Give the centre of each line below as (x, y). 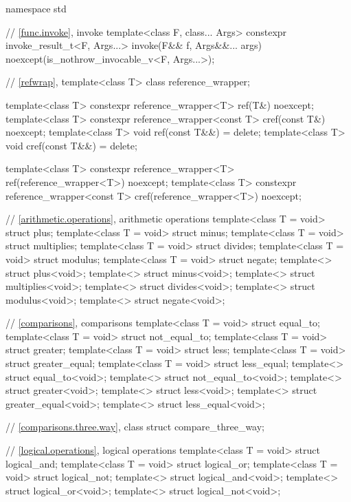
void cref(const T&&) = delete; (71, 145)
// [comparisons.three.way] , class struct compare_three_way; (135, 427)
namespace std (36, 8)
